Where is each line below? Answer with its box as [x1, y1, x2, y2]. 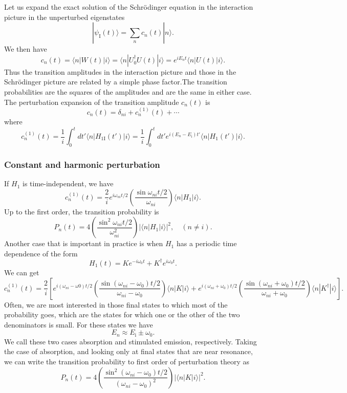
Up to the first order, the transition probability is [4, 206, 159, 216]
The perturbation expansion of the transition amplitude [4, 96, 179, 107]
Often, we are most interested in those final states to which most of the [4, 299, 228, 310]
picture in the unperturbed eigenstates [4, 11, 125, 22]
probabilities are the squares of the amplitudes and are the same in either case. [4, 86, 252, 97]
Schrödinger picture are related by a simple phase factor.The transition [4, 76, 227, 87]
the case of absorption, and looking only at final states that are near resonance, [4, 346, 253, 357]
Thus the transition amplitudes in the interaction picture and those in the [4, 66, 236, 77]
